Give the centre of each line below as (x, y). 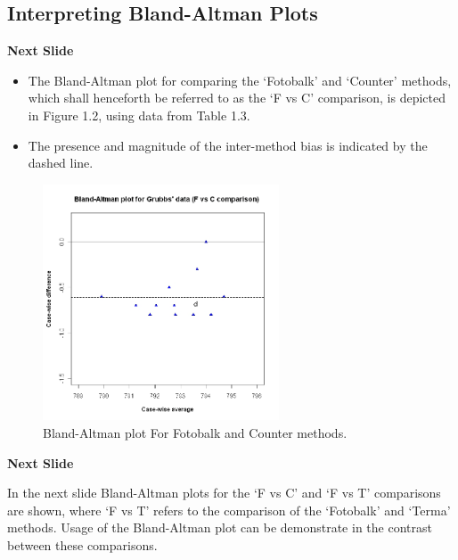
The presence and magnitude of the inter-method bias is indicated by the (228, 145)
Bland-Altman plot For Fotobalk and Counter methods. (195, 432)
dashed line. (61, 163)
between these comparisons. (82, 544)
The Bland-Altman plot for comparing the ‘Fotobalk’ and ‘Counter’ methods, (240, 80)
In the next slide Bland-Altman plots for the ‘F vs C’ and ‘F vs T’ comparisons (224, 493)
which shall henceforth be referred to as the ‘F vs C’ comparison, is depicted (237, 98)
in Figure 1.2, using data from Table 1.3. (139, 115)
